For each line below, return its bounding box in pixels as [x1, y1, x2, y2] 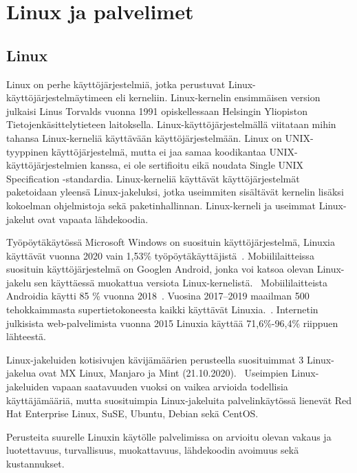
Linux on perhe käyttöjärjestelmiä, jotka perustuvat [6, 76, 226, 91]
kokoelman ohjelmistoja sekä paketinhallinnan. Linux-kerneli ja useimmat [6, 198, 316, 212]
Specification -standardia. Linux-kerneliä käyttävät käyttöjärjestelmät [6, 171, 300, 185]
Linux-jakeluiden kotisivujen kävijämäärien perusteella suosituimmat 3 [6, 352, 304, 366]
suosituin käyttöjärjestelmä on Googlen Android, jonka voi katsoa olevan [6, 262, 314, 276]
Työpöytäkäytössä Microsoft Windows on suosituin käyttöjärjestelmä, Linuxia [6, 235, 336, 249]
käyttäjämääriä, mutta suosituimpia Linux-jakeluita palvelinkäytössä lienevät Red [6, 392, 352, 407]
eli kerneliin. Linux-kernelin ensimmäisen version [116, 90, 321, 105]
